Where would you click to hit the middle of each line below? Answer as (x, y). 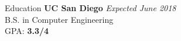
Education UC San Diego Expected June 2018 (90, 8)
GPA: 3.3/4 (27, 31)
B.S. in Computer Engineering (59, 19)
